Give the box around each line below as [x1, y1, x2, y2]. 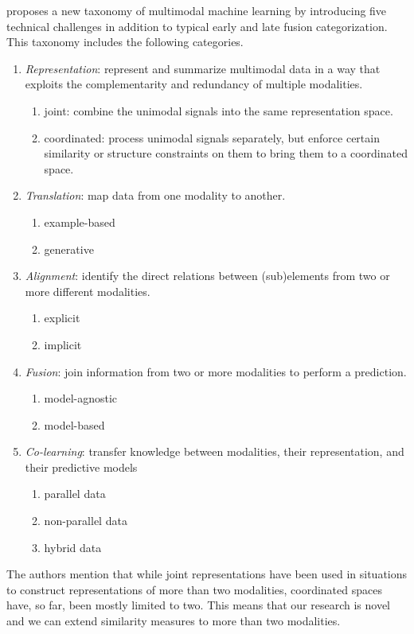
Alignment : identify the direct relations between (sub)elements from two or [25, 267, 390, 284]
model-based [44, 416, 105, 433]
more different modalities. [25, 282, 150, 299]
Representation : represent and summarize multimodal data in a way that [25, 60, 381, 76]
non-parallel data [44, 512, 127, 529]
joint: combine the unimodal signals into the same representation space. [44, 102, 393, 119]
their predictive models [25, 458, 138, 475]
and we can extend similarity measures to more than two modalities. [6, 613, 341, 629]
